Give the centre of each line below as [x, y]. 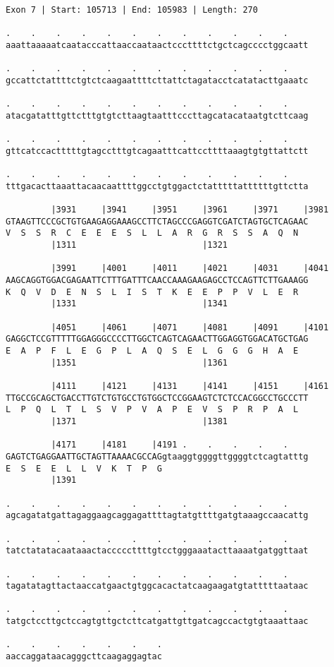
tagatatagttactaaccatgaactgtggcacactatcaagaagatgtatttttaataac [157, 586]
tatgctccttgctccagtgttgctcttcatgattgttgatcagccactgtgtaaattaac [157, 621]
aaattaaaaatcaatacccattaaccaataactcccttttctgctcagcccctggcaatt [157, 45]
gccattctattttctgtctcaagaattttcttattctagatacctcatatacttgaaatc [157, 80]
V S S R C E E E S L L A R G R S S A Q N [152, 233]
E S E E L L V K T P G [84, 468]
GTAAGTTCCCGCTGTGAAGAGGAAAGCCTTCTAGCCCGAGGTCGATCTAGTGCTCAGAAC [157, 221]
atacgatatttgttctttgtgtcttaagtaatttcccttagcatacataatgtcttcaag [157, 115]
